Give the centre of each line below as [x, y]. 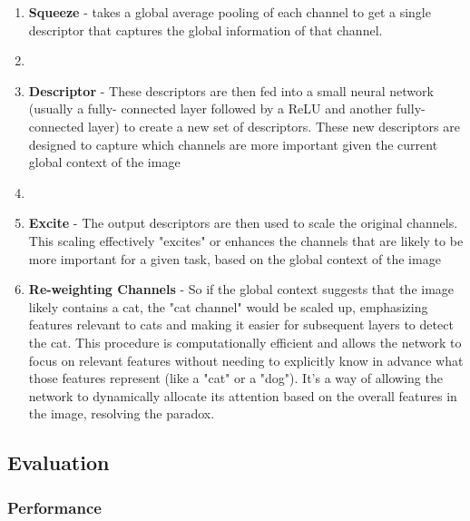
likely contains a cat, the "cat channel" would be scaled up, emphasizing [228, 306]
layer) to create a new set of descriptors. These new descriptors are [274, 126]
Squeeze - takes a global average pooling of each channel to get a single [230, 12]
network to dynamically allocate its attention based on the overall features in [243, 395]
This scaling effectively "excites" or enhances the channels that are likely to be [246, 240]
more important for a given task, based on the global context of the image [235, 258]
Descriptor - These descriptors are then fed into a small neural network [231, 90]
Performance [54, 507]
